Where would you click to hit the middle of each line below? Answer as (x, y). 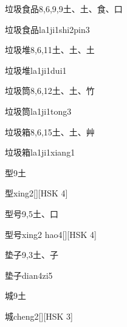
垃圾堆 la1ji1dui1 (36, 70)
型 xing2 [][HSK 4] (36, 193)
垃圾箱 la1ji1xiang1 (40, 152)
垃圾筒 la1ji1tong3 (38, 111)
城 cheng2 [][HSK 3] (39, 316)
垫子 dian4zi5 (29, 275)
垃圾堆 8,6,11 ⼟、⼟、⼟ (50, 50)
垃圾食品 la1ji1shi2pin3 (47, 29)
